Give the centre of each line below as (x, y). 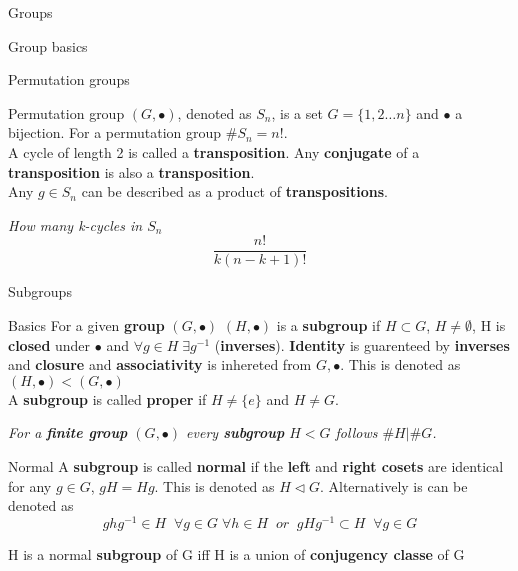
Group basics (48, 45)
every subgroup (235, 432)
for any (30, 485)
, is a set (297, 112)
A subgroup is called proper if (107, 398)
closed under (49, 344)
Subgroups (40, 291)
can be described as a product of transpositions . (234, 191)
